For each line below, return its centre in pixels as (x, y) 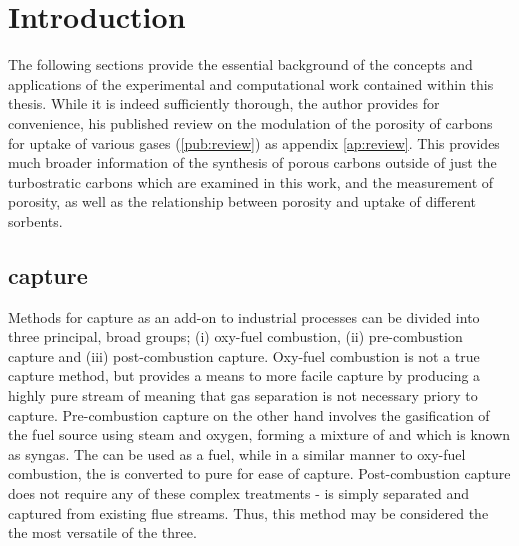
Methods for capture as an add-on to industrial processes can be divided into (244, 316)
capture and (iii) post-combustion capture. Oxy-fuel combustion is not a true (244, 355)
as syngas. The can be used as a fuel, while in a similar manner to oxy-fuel (237, 453)
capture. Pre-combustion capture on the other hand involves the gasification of (249, 414)
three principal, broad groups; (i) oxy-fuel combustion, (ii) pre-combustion (235, 336)
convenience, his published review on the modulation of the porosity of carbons (250, 122)
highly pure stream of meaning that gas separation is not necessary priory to (243, 395)
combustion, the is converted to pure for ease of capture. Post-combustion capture (259, 473)
